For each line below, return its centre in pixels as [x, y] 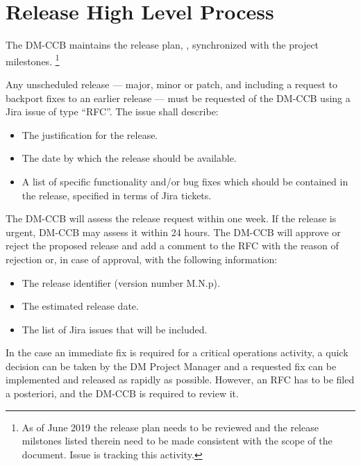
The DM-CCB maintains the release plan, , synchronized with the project [162, 45]
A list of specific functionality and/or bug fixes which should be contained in [185, 181]
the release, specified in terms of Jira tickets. [117, 195]
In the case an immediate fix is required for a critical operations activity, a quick [177, 352]
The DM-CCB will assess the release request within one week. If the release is [171, 218]
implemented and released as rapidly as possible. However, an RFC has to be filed [180, 380]
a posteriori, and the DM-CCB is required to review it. [122, 393]
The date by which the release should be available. [129, 158]
